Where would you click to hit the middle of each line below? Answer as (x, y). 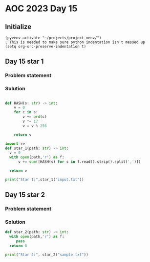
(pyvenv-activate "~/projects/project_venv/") (53, 38)
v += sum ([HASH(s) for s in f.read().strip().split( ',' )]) (79, 162)
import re (15, 144)
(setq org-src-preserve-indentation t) (46, 47)
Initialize (18, 27)
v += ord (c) (35, 117)
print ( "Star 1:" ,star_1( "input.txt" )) (44, 180)
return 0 (18, 246)
